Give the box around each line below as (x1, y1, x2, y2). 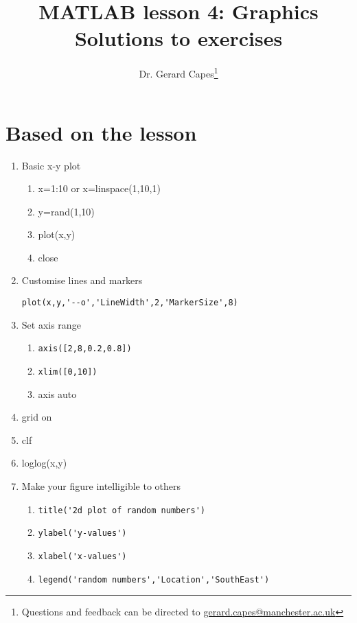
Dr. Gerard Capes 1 (139, 64, 218, 80)
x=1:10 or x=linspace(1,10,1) (38, 181, 161, 196)
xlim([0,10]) (38, 366, 97, 377)
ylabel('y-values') (38, 528, 127, 539)
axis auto (38, 386, 77, 401)
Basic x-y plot (21, 158, 81, 172)
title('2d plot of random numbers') (38, 505, 205, 515)
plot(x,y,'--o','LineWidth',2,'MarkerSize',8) (21, 298, 238, 308)
